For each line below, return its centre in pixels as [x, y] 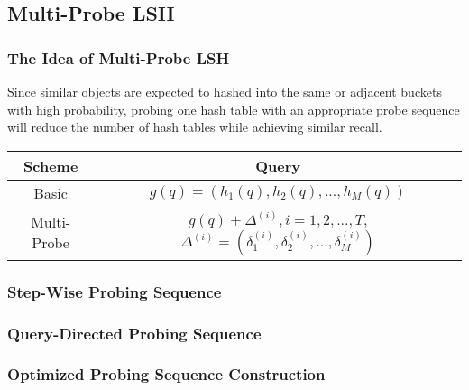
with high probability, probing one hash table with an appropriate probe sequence [234, 109]
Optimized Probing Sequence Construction [166, 374]
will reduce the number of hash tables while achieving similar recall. [195, 127]
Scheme [51, 165]
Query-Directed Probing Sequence [134, 333]
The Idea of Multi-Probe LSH [119, 57]
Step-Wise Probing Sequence [115, 291]
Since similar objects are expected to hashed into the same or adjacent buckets [225, 91]
